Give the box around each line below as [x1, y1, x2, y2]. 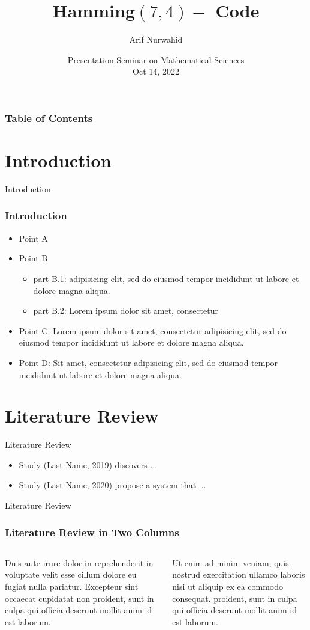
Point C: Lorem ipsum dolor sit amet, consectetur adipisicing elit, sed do [19, 324, 287, 337]
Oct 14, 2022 [133, 65, 179, 78]
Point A [19, 231, 48, 244]
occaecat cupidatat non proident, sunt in [5, 592, 154, 604]
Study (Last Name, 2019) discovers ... [19, 458, 158, 471]
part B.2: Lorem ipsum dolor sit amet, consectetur [33, 304, 218, 317]
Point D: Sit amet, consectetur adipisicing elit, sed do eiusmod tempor [19, 356, 278, 369]
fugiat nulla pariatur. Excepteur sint [5, 580, 139, 593]
